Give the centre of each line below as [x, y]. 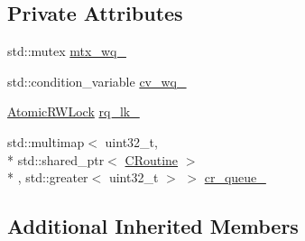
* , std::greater [48, 177]
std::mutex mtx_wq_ [67, 51]
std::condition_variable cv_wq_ [97, 81]
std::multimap [46, 141]
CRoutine [152, 159]
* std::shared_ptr [56, 159]
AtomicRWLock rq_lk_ [74, 111]
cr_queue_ [235, 177]
